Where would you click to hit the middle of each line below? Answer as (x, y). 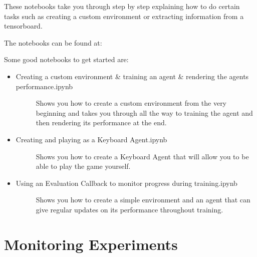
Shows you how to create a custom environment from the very (131, 103)
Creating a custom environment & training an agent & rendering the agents (132, 76)
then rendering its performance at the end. (101, 122)
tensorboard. (23, 26)
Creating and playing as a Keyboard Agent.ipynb (91, 139)
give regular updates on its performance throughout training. (130, 209)
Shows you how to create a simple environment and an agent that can (143, 200)
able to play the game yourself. (83, 166)
